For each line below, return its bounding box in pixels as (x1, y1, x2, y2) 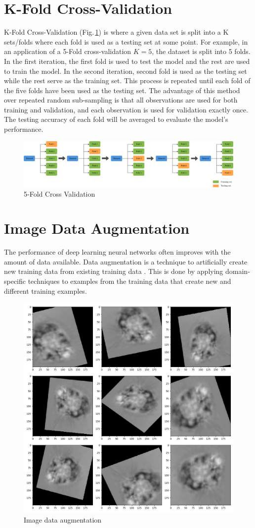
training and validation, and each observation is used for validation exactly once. (4, 104, 248, 114)
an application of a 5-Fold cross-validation (4, 46, 131, 56)
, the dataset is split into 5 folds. (152, 46, 251, 56)
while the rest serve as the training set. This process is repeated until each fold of (4, 75, 251, 86)
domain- (225, 266, 250, 276)
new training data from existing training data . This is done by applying (4, 266, 223, 276)
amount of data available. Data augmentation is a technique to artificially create (4, 256, 248, 266)
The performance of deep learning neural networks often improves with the (4, 247, 231, 257)
